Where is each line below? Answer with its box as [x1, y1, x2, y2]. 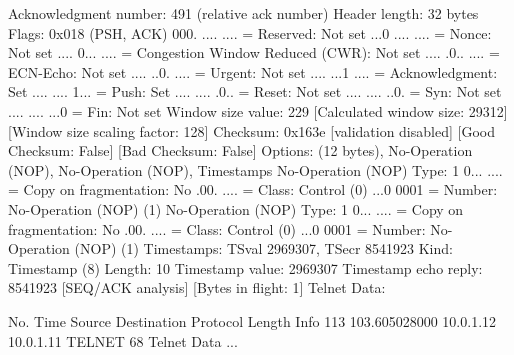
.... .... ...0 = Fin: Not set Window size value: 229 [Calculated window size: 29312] [8, 100, 508, 121]
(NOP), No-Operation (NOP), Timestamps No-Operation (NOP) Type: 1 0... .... [8, 159, 503, 180]
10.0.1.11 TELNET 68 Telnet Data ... [8, 330, 238, 351]
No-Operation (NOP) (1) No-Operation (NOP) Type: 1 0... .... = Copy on [8, 198, 464, 219]
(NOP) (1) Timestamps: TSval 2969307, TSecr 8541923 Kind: [74, 238, 453, 259]
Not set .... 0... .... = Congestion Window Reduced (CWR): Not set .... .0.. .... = [8, 42, 500, 63]
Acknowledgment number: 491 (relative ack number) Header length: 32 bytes [8, 3, 479, 23]
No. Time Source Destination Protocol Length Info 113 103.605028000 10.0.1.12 [8, 310, 497, 331]
